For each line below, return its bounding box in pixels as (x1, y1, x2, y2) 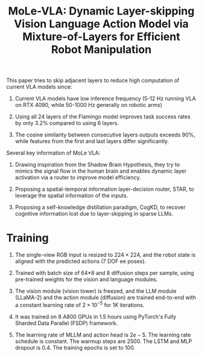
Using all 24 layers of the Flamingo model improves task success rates (14, 113, 191, 120)
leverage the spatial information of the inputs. (14, 192, 128, 199)
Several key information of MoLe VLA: (6, 149, 101, 156)
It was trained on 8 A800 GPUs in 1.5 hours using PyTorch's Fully (14, 313, 177, 320)
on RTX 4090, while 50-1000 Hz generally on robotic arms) (14, 101, 163, 109)
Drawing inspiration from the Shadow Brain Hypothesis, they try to (14, 161, 180, 169)
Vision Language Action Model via (14, 17, 189, 31)
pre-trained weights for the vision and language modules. (14, 276, 158, 283)
